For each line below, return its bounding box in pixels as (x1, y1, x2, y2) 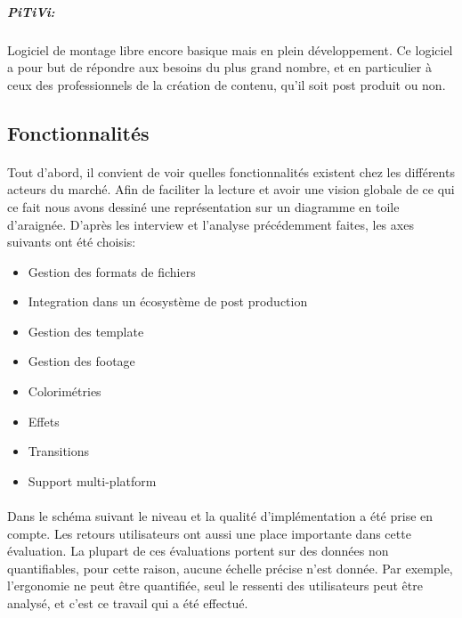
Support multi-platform (28, 471, 157, 490)
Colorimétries (28, 382, 101, 401)
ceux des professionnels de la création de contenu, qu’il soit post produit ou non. (7, 75, 446, 94)
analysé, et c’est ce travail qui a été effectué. (7, 594, 248, 612)
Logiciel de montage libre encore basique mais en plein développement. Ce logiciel (7, 40, 453, 59)
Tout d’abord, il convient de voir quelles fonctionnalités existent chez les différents (7, 162, 455, 181)
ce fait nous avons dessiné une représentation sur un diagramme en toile (7, 197, 400, 215)
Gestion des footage (28, 352, 135, 370)
